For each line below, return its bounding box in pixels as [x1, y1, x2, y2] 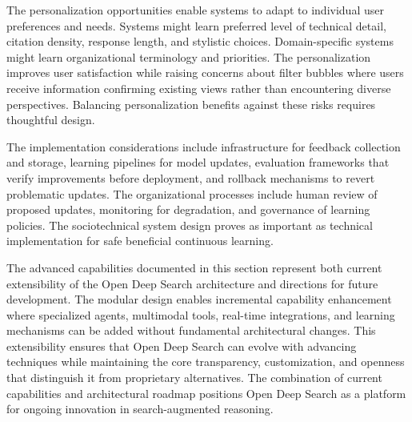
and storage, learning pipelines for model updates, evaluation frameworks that [6, 154, 390, 171]
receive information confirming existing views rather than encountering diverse [6, 79, 391, 96]
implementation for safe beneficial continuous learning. [6, 232, 274, 249]
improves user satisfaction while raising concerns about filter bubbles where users [6, 64, 404, 81]
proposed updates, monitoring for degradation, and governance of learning [6, 201, 370, 218]
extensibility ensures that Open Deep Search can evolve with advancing [6, 337, 357, 354]
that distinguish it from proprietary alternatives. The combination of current [6, 369, 382, 386]
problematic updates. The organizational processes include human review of [6, 185, 378, 202]
